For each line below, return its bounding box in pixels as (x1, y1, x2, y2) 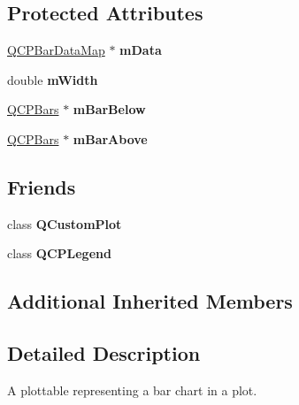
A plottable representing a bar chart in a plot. (7, 380, 257, 399)
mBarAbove (73, 129, 148, 148)
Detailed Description (7, 340, 201, 367)
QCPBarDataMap (7, 41, 105, 59)
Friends (7, 172, 76, 200)
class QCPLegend (7, 244, 111, 263)
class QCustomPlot (7, 214, 122, 233)
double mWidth (7, 70, 98, 88)
